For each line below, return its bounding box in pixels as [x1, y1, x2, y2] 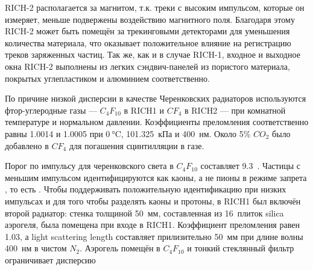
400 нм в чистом [5, 242, 67, 254]
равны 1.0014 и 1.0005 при [5, 127, 103, 140]
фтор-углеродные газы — [5, 103, 97, 116]
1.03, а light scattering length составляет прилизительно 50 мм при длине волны [5, 230, 303, 242]
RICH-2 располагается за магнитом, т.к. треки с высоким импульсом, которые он [5, 1, 305, 13]
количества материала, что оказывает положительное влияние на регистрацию [5, 36, 291, 49]
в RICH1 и [124, 103, 164, 116]
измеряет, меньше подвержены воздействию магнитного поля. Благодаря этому [5, 13, 295, 25]
